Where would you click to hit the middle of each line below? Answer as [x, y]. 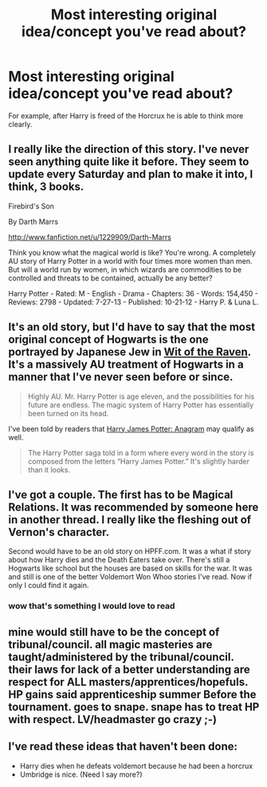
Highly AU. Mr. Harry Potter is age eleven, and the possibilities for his [141, 396]
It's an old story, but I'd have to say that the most [132, 327]
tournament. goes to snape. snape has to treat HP [134, 707]
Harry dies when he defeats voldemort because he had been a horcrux [136, 765]
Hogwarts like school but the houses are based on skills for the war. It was [130, 568]
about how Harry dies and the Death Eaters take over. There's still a [119, 560]
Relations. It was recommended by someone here [133, 507]
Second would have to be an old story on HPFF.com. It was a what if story [130, 551]
